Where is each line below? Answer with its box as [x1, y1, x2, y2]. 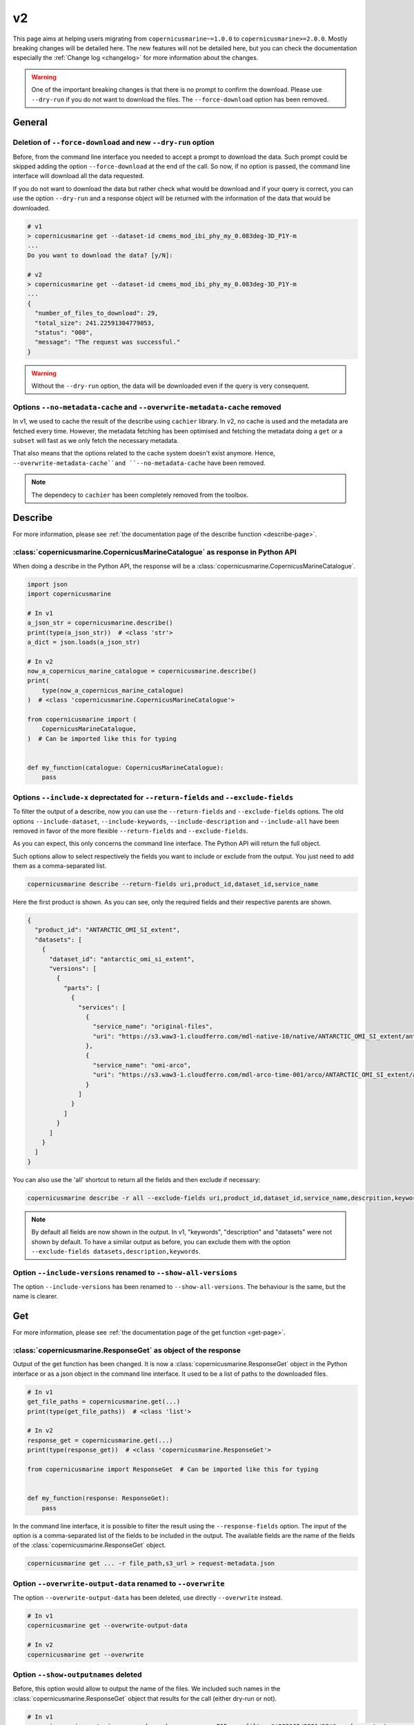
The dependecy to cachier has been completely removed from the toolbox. [31, 491, 248, 499]
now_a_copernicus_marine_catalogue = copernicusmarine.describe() [27, 667, 257, 676]
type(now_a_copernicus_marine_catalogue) [41, 687, 184, 694]
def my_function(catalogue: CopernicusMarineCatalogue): [27, 763, 224, 771]
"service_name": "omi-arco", [92, 1061, 191, 1069]
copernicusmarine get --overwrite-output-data [27, 1621, 188, 1630]
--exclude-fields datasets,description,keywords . [31, 1247, 201, 1255]
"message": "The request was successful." [34, 338, 181, 346]
